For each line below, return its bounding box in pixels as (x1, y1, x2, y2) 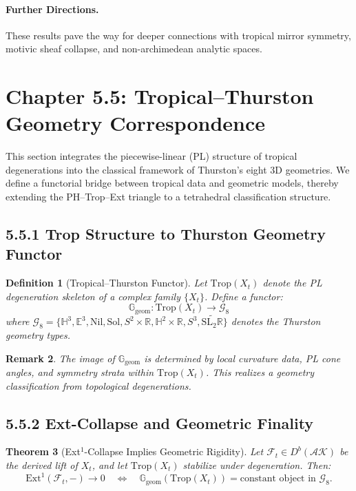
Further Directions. (6, 1, 99, 16)
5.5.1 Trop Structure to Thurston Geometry (6, 223, 326, 244)
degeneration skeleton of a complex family (6, 289, 180, 303)
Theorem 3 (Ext (6, 444, 81, 459)
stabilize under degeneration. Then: (182, 457, 331, 472)
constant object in (240, 474, 316, 484)
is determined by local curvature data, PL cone (144, 351, 341, 365)
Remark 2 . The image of (6, 351, 115, 365)
